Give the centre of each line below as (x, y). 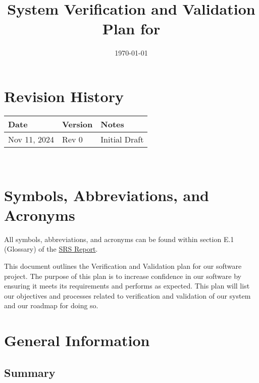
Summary (30, 372)
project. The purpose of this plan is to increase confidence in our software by (123, 276)
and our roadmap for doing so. (51, 305)
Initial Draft (122, 139)
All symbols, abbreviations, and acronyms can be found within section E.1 (119, 239)
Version (77, 124)
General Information (77, 340)
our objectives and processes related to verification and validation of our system (127, 295)
